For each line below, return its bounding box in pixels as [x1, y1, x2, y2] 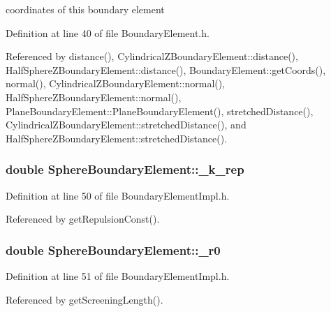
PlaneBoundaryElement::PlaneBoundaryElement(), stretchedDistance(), [6, 103, 314, 118]
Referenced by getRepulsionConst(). [6, 211, 160, 226]
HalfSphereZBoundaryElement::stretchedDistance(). [6, 131, 228, 145]
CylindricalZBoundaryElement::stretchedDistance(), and [6, 117, 247, 132]
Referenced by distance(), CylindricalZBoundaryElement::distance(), [6, 49, 298, 64]
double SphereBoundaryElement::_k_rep [6, 161, 244, 178]
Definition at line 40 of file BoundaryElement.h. [6, 25, 209, 40]
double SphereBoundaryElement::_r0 [6, 241, 221, 258]
